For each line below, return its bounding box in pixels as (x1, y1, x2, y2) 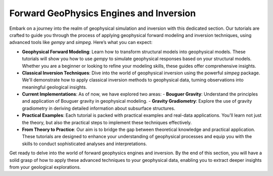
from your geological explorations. (9, 164, 81, 170)
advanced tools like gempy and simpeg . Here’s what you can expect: (9, 39, 153, 46)
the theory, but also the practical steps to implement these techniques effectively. (22, 119, 192, 125)
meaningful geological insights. (22, 84, 87, 90)
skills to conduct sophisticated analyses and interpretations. (22, 141, 147, 147)
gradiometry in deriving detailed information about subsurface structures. (22, 105, 175, 111)
